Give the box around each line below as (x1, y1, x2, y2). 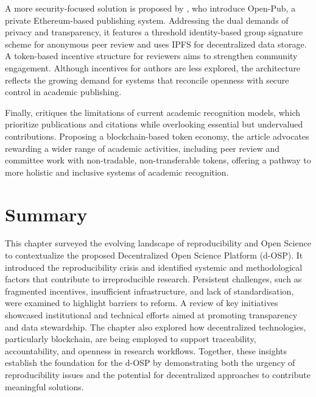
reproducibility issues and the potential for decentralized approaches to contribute (5, 368, 311, 381)
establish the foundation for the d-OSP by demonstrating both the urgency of (5, 356, 295, 369)
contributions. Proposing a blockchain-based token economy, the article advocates (5, 129, 309, 142)
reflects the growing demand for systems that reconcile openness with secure (5, 73, 289, 86)
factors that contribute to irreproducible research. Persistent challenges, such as (5, 273, 302, 285)
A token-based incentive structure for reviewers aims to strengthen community (5, 49, 298, 62)
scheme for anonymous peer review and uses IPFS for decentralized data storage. (5, 37, 307, 50)
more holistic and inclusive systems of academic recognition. (5, 165, 229, 178)
